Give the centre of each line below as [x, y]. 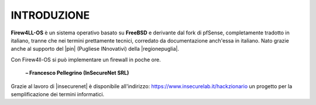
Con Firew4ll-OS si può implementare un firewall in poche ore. [86, 60]
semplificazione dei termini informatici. [58, 94]
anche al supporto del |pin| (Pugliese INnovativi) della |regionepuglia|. [95, 49]
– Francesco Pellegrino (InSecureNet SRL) [77, 73]
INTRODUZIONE [50, 15]
